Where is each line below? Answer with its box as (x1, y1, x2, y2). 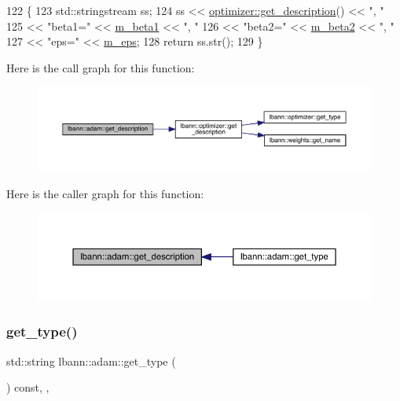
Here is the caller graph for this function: (6, 186, 204, 202)
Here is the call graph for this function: (6, 59, 195, 75)
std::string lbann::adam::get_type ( (6, 352, 176, 369)
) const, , (6, 379, 50, 395)
